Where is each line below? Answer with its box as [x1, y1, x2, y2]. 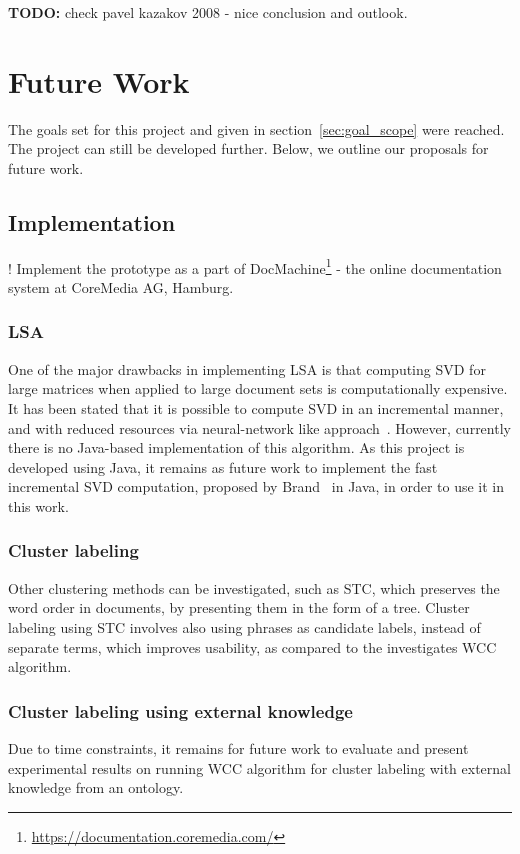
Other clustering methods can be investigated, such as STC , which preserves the [8, 577, 500, 598]
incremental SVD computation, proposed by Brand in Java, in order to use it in [8, 476, 505, 497]
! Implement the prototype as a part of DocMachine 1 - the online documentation [8, 254, 502, 278]
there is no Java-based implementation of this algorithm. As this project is [8, 437, 465, 458]
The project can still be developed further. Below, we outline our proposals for [8, 138, 489, 159]
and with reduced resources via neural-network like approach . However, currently [8, 417, 511, 438]
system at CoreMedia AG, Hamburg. [8, 276, 234, 297]
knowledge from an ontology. [8, 777, 184, 798]
